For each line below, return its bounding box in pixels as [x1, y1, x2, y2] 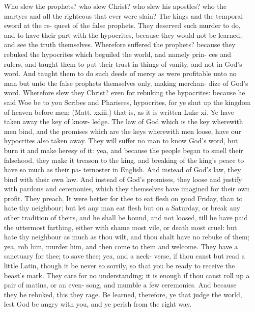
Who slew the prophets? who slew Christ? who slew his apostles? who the [4, 1, 227, 11]
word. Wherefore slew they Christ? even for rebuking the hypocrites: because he [4, 87, 245, 98]
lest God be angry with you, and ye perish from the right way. [4, 299, 192, 309]
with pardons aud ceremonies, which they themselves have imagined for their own [4, 183, 250, 194]
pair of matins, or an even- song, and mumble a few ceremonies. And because [4, 280, 237, 290]
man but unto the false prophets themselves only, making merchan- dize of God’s [4, 78, 248, 88]
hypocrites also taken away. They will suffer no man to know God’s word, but [4, 135, 238, 146]
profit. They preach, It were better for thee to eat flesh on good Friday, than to [4, 193, 243, 203]
